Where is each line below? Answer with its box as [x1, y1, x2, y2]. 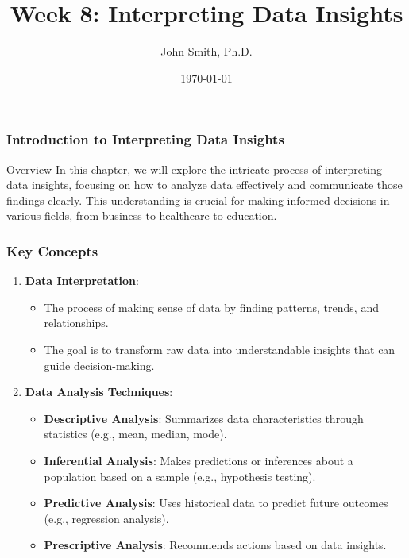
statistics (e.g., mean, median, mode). [44, 425, 227, 442]
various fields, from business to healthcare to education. [6, 207, 277, 224]
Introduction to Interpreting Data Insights [6, 129, 284, 149]
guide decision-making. [44, 356, 155, 373]
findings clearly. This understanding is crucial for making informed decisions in [6, 191, 390, 208]
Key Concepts [6, 241, 98, 260]
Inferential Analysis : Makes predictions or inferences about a [44, 452, 353, 468]
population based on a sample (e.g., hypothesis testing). [44, 468, 316, 484]
